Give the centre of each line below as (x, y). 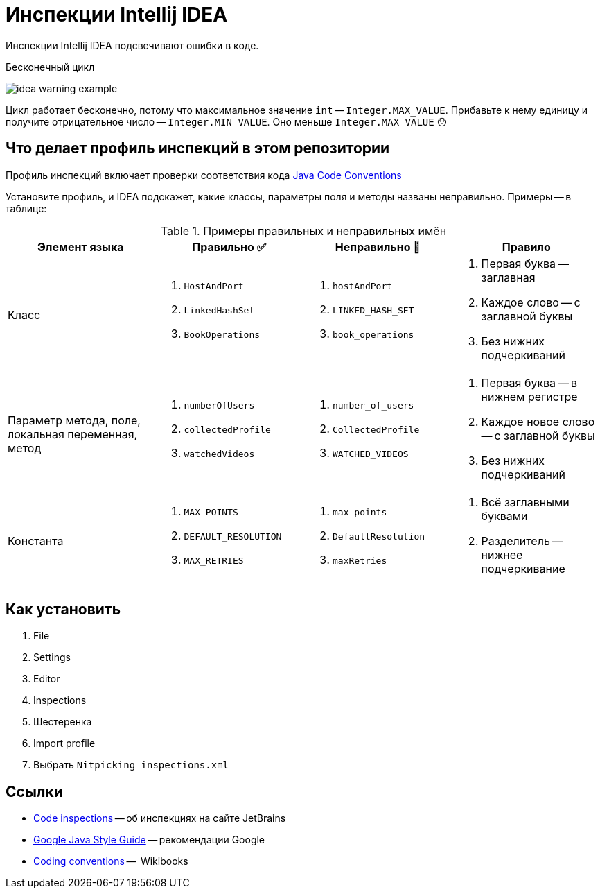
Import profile (64, 743)
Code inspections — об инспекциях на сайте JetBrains (160, 818)
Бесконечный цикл (50, 67)
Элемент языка (80, 247)
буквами (504, 516)
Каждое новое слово (538, 421)
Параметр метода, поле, (74, 420)
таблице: (26, 208)
